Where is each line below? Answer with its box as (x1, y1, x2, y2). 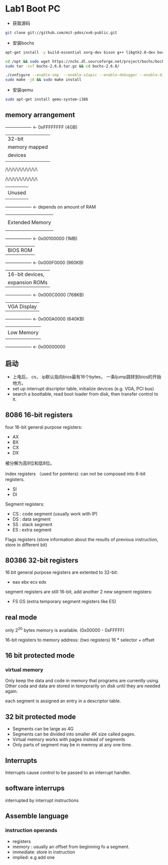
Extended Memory (7, 219, 51, 226)
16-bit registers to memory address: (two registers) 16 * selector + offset (5, 637, 155, 643)
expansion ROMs (7, 279, 48, 286)
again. (5, 688, 18, 694)
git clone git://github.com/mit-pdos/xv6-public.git (5, 30, 117, 35)
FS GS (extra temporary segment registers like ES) (12, 599, 116, 605)
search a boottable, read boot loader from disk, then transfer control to (12, 391, 158, 397)
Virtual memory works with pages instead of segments (12, 736, 125, 742)
